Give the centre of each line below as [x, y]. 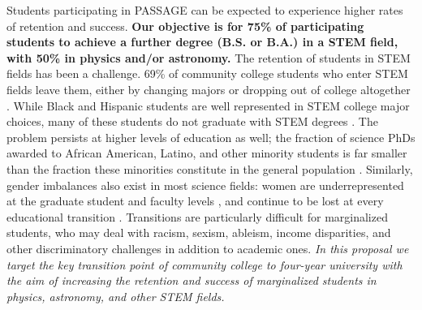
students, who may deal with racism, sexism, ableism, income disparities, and [199, 232]
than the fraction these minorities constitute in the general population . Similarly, [210, 168]
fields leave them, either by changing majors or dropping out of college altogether [209, 89]
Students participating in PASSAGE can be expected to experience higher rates [205, 10]
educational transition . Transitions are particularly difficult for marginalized [197, 216]
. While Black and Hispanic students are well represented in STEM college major [208, 105]
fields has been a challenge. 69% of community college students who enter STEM [207, 73]
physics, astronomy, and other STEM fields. [116, 296]
